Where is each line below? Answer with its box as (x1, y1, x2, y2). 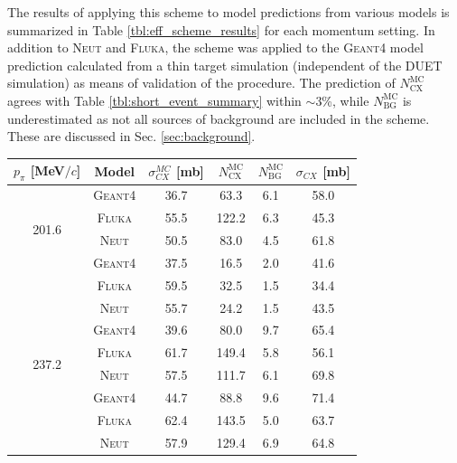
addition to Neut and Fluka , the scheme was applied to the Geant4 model (7, 38, 424, 57)
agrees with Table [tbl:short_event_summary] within (7, 90, 302, 109)
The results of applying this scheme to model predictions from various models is (7, 3, 450, 21)
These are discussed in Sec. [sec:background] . (7, 127, 256, 146)
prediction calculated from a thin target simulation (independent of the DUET (7, 55, 443, 74)
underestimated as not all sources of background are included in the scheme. (7, 109, 430, 128)
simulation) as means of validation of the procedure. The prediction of (7, 73, 396, 92)
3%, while (315, 90, 369, 109)
